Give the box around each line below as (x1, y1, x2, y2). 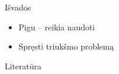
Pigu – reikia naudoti (18, 20, 95, 33)
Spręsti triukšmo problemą (18, 40, 114, 52)
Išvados (5, 1, 31, 13)
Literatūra (5, 59, 42, 72)
